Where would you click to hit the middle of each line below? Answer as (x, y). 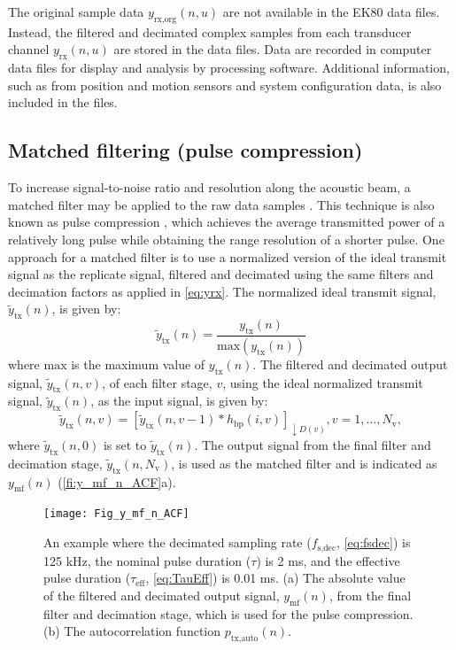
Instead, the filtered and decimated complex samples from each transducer (210, 31)
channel (29, 49)
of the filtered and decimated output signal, (162, 595)
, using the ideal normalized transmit (323, 382)
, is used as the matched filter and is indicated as (304, 463)
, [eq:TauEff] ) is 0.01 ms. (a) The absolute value (275, 578)
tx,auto (244, 638)
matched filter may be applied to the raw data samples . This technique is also (221, 204)
